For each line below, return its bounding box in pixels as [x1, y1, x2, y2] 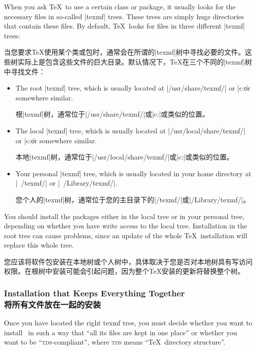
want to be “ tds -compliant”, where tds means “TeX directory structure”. [4, 337, 225, 347]
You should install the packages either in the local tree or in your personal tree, [4, 211, 245, 221]
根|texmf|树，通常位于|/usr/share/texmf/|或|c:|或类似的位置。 [15, 109, 210, 119]
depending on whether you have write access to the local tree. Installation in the [4, 221, 247, 231]
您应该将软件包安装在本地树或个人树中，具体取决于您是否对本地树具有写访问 [4, 256, 253, 266]
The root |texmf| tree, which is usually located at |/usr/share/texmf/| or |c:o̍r [15, 83, 251, 93]
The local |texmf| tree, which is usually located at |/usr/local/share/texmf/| [15, 125, 246, 135]
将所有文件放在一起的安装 [4, 298, 101, 310]
